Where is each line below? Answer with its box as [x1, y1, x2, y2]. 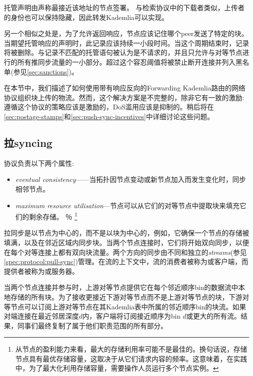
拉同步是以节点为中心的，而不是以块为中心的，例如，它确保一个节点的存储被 [4, 228, 249, 238]
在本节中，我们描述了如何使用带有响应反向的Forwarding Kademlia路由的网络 [4, 83, 246, 93]
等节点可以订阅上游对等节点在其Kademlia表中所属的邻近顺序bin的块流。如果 [4, 301, 246, 311]
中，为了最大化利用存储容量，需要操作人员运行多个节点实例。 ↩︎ [15, 363, 219, 373]
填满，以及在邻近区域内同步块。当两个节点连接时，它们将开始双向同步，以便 [4, 237, 249, 247]
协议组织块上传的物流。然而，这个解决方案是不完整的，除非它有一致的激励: [4, 92, 244, 102]
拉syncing [4, 135, 53, 150]
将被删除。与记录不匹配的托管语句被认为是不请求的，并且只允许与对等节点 [4, 47, 242, 57]
